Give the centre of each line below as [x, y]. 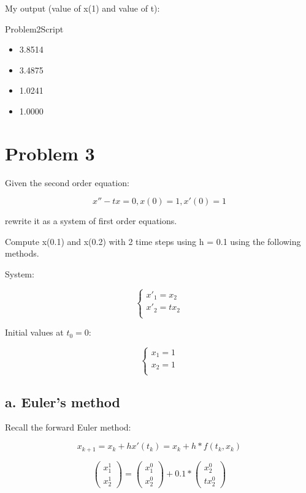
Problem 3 [50, 153]
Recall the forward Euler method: [68, 427]
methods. [22, 253]
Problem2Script [34, 28]
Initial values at [34, 332]
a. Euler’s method [63, 401]
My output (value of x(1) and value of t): [82, 8]
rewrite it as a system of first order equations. [91, 221]
